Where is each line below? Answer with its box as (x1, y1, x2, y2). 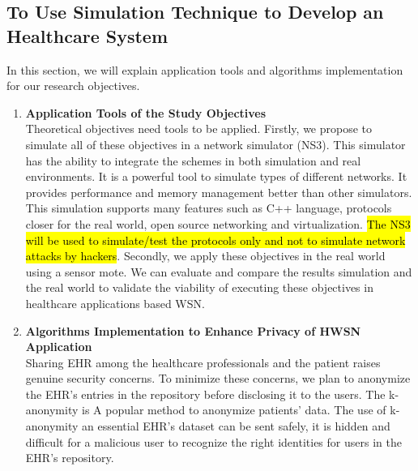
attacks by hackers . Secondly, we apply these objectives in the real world (25, 247, 386, 264)
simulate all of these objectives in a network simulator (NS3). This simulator (25, 135, 406, 152)
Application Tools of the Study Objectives (25, 104, 267, 121)
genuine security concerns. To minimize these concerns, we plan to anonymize (25, 370, 411, 387)
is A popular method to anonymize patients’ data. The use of (82, 401, 386, 418)
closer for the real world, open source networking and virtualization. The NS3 (25, 215, 411, 232)
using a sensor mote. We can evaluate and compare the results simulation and (25, 263, 412, 280)
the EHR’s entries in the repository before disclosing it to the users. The (25, 385, 386, 402)
